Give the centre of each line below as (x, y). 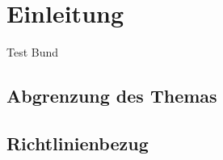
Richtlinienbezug (78, 143)
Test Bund (33, 52)
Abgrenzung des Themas (112, 96)
